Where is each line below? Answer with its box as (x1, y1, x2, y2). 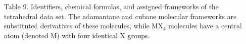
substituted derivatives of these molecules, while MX (4, 21, 163, 31)
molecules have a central (168, 21, 242, 31)
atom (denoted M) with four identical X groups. (4, 30, 150, 40)
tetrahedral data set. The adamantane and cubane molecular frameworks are (4, 11, 237, 21)
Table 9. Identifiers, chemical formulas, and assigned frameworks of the (4, 1, 219, 11)
